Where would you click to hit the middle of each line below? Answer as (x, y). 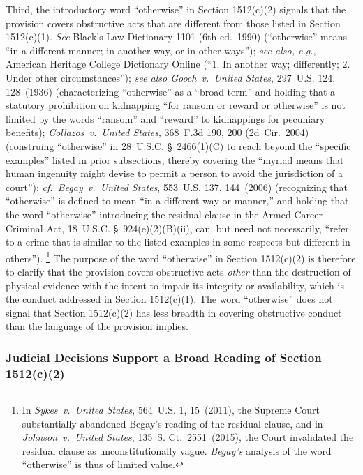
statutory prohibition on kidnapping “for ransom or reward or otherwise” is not (176, 105)
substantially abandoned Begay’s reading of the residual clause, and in (172, 423)
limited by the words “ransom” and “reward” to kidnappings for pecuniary (165, 118)
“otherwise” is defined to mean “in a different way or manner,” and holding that (177, 201)
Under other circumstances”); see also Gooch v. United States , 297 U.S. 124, (171, 77)
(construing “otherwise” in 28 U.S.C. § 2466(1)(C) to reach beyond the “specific (178, 145)
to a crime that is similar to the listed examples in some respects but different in (178, 242)
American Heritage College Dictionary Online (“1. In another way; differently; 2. (178, 64)
